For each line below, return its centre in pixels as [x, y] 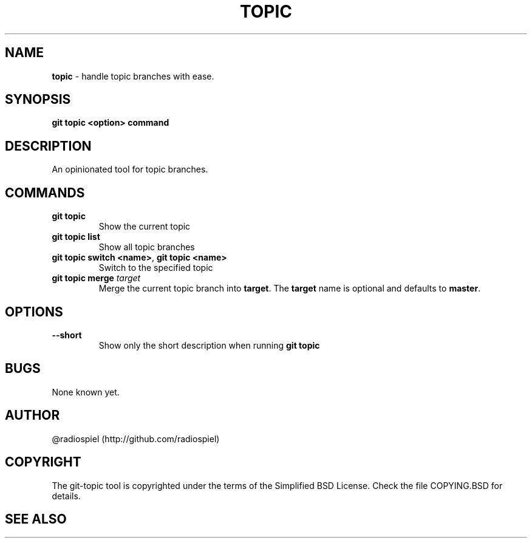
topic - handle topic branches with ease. [133, 76]
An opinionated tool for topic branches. [130, 169]
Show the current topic [145, 227]
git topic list [76, 237]
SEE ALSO [36, 519]
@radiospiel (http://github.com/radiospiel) [136, 439]
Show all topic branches [147, 247]
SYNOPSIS [38, 100]
